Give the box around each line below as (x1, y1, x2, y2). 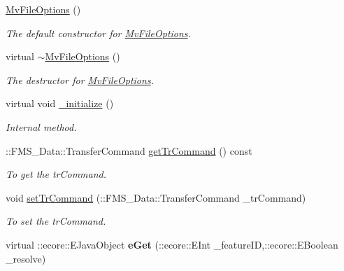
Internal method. (6, 119, 77, 134)
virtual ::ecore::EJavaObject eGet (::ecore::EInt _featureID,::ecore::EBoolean (6, 237, 338, 251)
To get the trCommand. (6, 167, 107, 181)
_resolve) (6, 251, 46, 265)
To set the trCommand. (6, 214, 106, 228)
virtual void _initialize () (6, 96, 114, 111)
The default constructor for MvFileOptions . (6, 25, 191, 40)
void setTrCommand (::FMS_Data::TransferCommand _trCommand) (6, 190, 306, 204)
